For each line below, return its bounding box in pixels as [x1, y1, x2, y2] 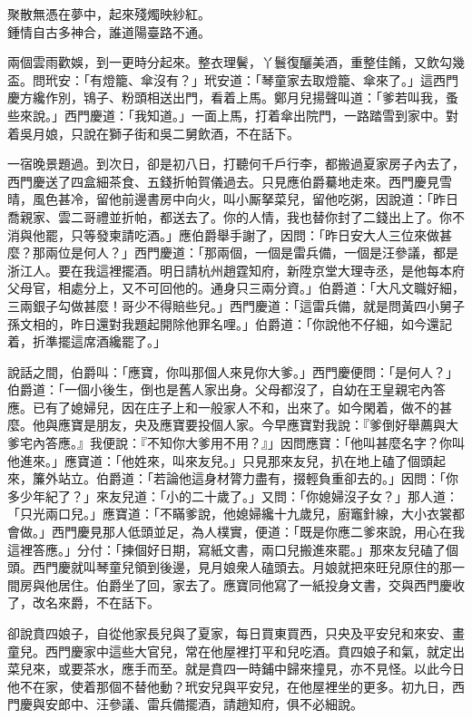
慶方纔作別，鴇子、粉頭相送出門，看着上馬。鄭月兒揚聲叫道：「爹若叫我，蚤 [7, 88, 458, 107]
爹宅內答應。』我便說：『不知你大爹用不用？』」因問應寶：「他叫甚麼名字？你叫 [7, 433, 465, 452]
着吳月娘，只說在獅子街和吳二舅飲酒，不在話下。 [7, 123, 300, 142]
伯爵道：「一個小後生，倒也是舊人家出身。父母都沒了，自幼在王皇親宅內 [7, 380, 433, 399]
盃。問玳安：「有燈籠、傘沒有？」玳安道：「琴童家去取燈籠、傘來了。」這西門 [7, 70, 458, 89]
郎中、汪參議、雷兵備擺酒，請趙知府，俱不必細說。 [57, 695, 363, 714]
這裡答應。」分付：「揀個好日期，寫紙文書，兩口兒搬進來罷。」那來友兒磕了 [7, 539, 446, 559]
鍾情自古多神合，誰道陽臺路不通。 [7, 22, 211, 41]
